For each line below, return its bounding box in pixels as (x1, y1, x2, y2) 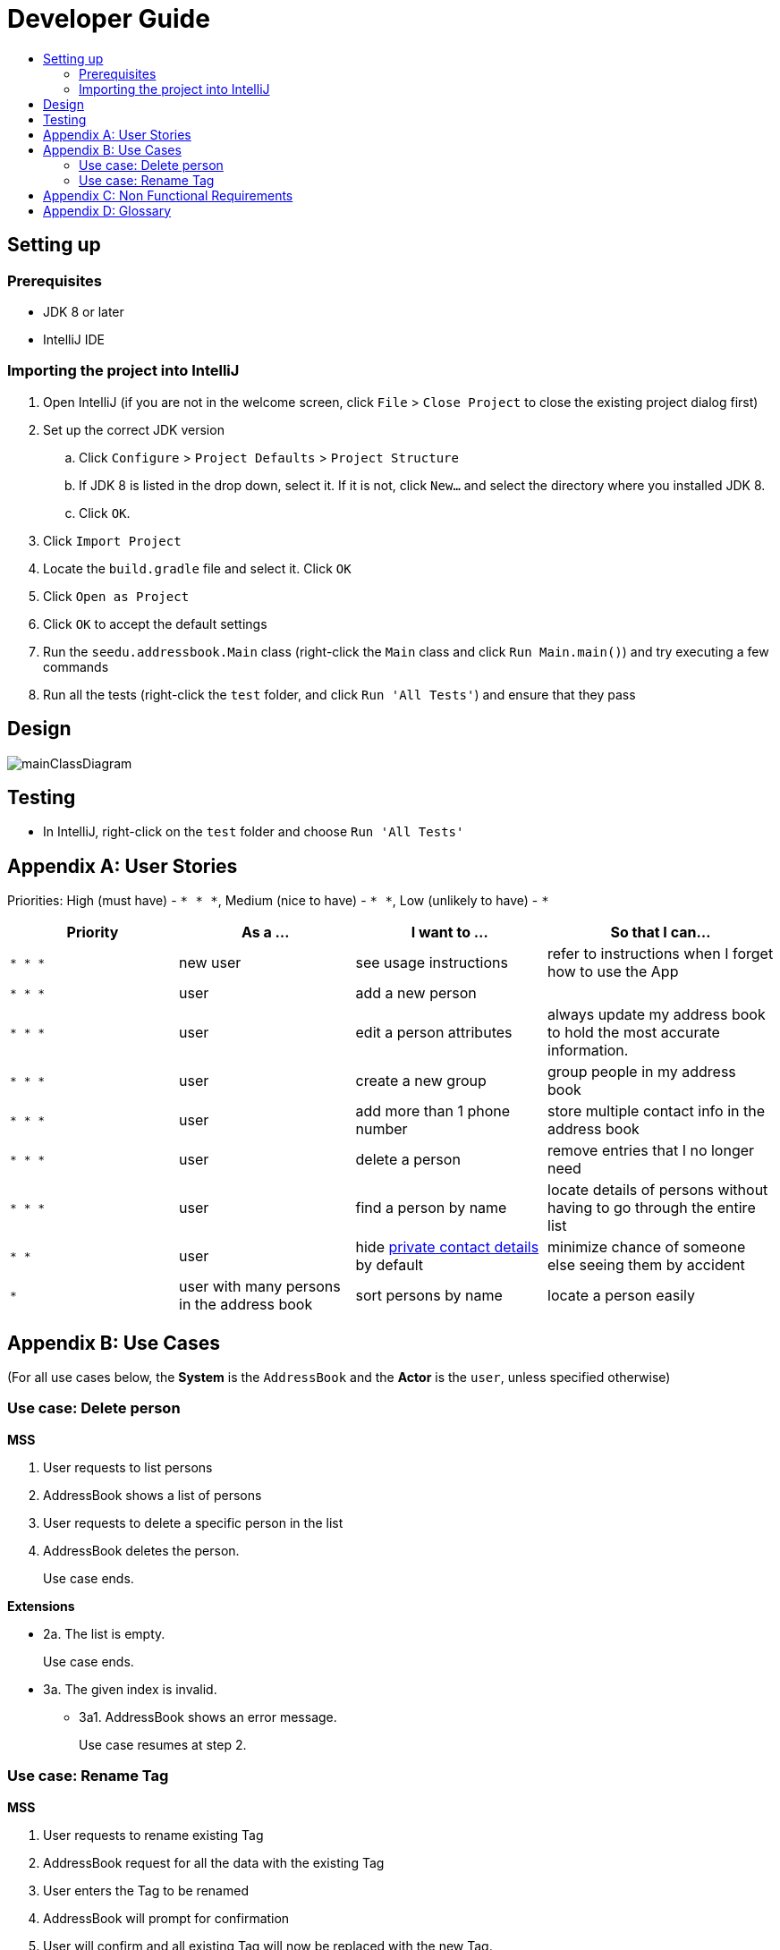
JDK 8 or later (43, 303, 124, 319)
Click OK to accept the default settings (43, 615, 267, 632)
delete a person (355, 1150, 461, 1169)
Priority (66, 923, 119, 942)
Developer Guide (7, 4, 210, 34)
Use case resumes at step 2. (79, 1736, 247, 1752)
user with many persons (179, 1277, 341, 1296)
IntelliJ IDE (43, 331, 106, 347)
